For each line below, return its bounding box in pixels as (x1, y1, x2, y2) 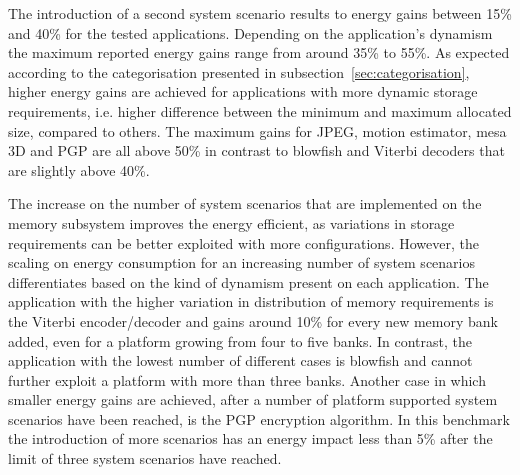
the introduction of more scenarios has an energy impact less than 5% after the (8, 428, 493, 449)
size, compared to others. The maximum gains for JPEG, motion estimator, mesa (8, 120, 507, 141)
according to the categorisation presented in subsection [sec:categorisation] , (8, 61, 470, 82)
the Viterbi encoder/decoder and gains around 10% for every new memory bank (8, 310, 498, 331)
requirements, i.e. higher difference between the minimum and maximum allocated (8, 100, 512, 121)
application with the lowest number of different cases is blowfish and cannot (8, 350, 473, 371)
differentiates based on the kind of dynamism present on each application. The (8, 271, 489, 292)
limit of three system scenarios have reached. (8, 448, 282, 469)
